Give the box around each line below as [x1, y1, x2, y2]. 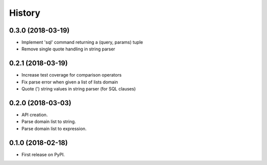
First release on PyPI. [21, 151, 65, 158]
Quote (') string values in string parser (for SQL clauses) [21, 86, 136, 92]
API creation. [21, 112, 48, 118]
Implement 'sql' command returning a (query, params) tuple [21, 40, 143, 45]
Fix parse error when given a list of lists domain [21, 79, 118, 85]
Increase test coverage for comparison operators [21, 72, 122, 78]
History [9, 7, 41, 18]
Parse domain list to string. [21, 119, 76, 124]
